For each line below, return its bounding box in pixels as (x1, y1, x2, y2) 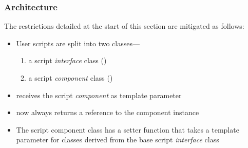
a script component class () (28, 72, 113, 83)
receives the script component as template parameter (16, 89, 182, 100)
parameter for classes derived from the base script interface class (16, 134, 219, 145)
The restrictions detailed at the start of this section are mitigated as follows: (4, 21, 244, 31)
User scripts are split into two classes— (16, 38, 140, 48)
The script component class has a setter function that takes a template (16, 124, 239, 135)
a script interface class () (28, 55, 107, 66)
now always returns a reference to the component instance (16, 107, 199, 118)
